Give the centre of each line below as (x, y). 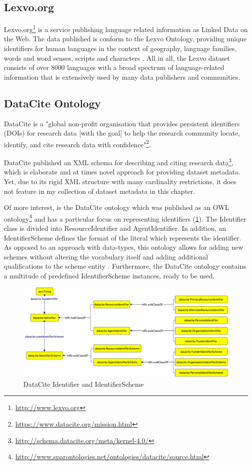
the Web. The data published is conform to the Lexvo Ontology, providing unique (125, 39)
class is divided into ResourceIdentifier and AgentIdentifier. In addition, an (115, 228)
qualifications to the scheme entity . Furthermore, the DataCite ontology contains (125, 266)
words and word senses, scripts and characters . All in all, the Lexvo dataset (117, 58)
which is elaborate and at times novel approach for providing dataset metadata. (122, 172)
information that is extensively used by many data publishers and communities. (122, 77)
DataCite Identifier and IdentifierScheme (84, 384)
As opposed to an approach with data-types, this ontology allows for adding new (124, 247)
